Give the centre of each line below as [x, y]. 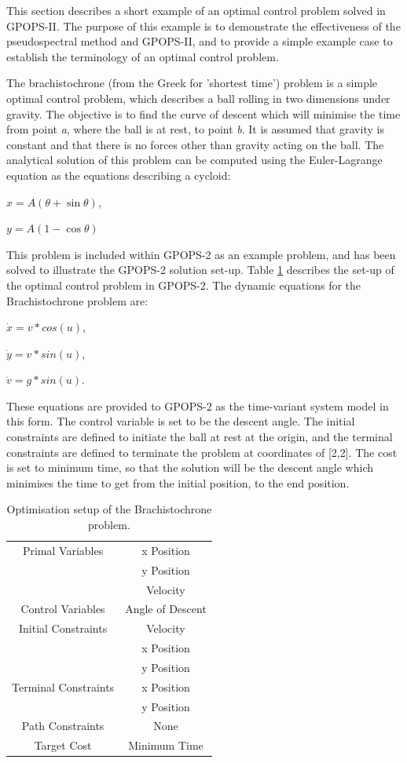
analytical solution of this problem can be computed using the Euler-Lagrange [194, 160]
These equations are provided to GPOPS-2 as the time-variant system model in [198, 405]
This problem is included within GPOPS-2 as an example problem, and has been [201, 254]
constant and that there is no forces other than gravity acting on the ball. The [195, 144]
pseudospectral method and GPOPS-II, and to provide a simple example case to [200, 41]
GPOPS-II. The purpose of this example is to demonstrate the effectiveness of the [203, 26]
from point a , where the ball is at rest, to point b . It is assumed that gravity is [195, 129]
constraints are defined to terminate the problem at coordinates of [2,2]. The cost [202, 452]
